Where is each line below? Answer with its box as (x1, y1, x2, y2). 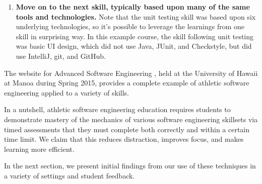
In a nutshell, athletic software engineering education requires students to (4, 104, 231, 115)
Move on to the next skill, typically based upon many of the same (16, 2, 250, 12)
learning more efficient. (4, 143, 75, 154)
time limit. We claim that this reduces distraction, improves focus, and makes (4, 134, 244, 144)
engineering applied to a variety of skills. (4, 87, 129, 98)
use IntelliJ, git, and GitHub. (16, 50, 106, 61)
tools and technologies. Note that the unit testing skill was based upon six (16, 11, 256, 22)
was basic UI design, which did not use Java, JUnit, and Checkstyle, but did (16, 41, 252, 51)
